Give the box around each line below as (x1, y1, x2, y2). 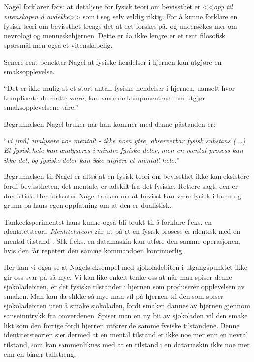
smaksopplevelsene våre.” (4, 102, 79, 112)
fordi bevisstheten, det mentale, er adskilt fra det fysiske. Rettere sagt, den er (4, 180, 238, 191)
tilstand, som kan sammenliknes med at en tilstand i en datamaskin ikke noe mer (4, 339, 250, 349)
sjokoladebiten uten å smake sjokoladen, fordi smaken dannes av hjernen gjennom (4, 300, 250, 311)
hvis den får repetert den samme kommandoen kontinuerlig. (4, 245, 184, 256)
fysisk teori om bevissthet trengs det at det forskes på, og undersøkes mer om (4, 21, 237, 31)
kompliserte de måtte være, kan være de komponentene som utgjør (4, 92, 205, 102)
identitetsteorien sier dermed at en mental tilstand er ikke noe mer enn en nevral (4, 329, 248, 340)
